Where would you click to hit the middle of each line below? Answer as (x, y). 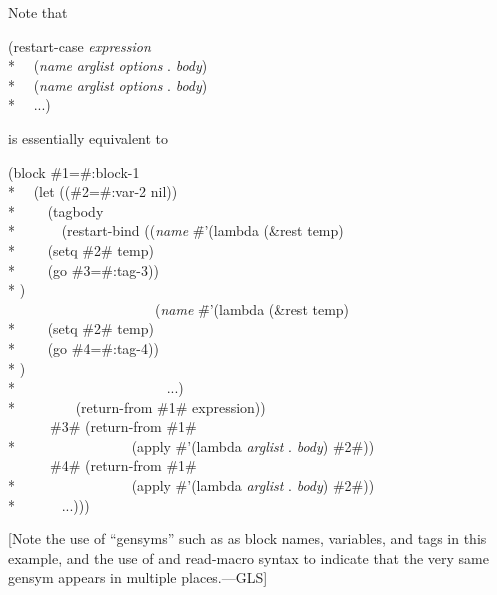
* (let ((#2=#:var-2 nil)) (93, 191)
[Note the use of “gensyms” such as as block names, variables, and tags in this (247, 538)
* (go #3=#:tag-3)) (83, 269)
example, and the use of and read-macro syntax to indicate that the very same (248, 557)
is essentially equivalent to (88, 137)
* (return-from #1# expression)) (137, 406)
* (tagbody (56, 210)
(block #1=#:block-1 (74, 171)
